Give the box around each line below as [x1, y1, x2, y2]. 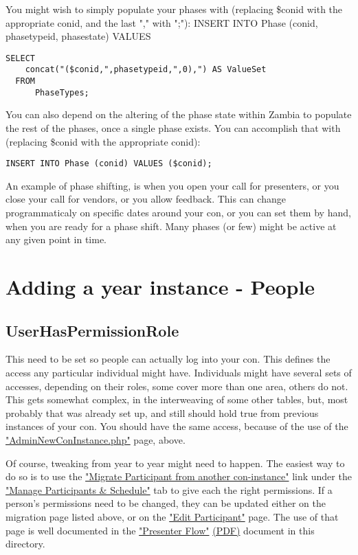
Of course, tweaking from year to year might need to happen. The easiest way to [5, 455, 345, 470]
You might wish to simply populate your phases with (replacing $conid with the [5, 2, 343, 16]
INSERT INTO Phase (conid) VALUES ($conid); [5, 159, 212, 169]
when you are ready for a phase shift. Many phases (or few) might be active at [5, 218, 337, 233]
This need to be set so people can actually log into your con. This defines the [5, 352, 331, 366]
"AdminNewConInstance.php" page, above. [5, 432, 186, 446]
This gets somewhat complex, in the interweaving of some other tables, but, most [5, 392, 348, 407]
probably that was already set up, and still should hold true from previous [5, 405, 319, 420]
